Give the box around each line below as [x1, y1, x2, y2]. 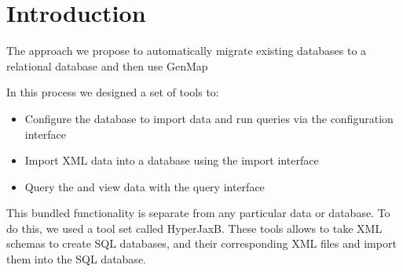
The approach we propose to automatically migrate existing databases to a [6, 42, 367, 59]
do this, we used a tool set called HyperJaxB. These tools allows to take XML [6, 219, 383, 236]
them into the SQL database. [6, 251, 146, 267]
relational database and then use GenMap [6, 57, 208, 74]
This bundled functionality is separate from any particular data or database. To [6, 205, 390, 221]
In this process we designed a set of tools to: [6, 84, 219, 100]
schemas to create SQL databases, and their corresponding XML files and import [6, 235, 397, 252]
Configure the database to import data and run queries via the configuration [24, 110, 394, 126]
